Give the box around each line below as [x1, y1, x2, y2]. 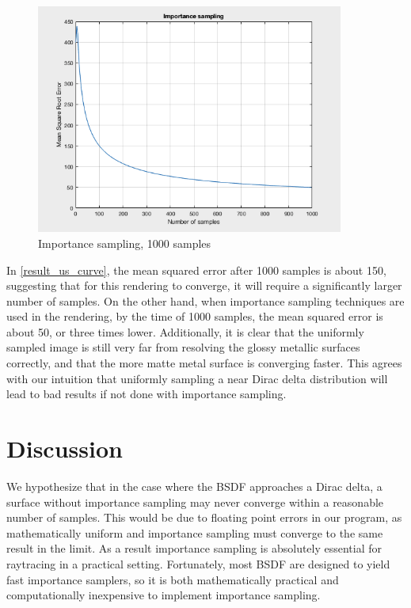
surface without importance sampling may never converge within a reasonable [6, 493, 384, 510]
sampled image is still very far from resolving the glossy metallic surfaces [6, 339, 360, 355]
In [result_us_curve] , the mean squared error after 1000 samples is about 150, [6, 261, 386, 278]
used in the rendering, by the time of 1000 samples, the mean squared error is [6, 308, 383, 325]
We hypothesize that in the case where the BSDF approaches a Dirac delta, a [6, 477, 382, 494]
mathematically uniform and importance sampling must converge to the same [6, 524, 383, 541]
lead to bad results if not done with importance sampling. [6, 386, 287, 402]
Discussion [6, 432, 123, 465]
